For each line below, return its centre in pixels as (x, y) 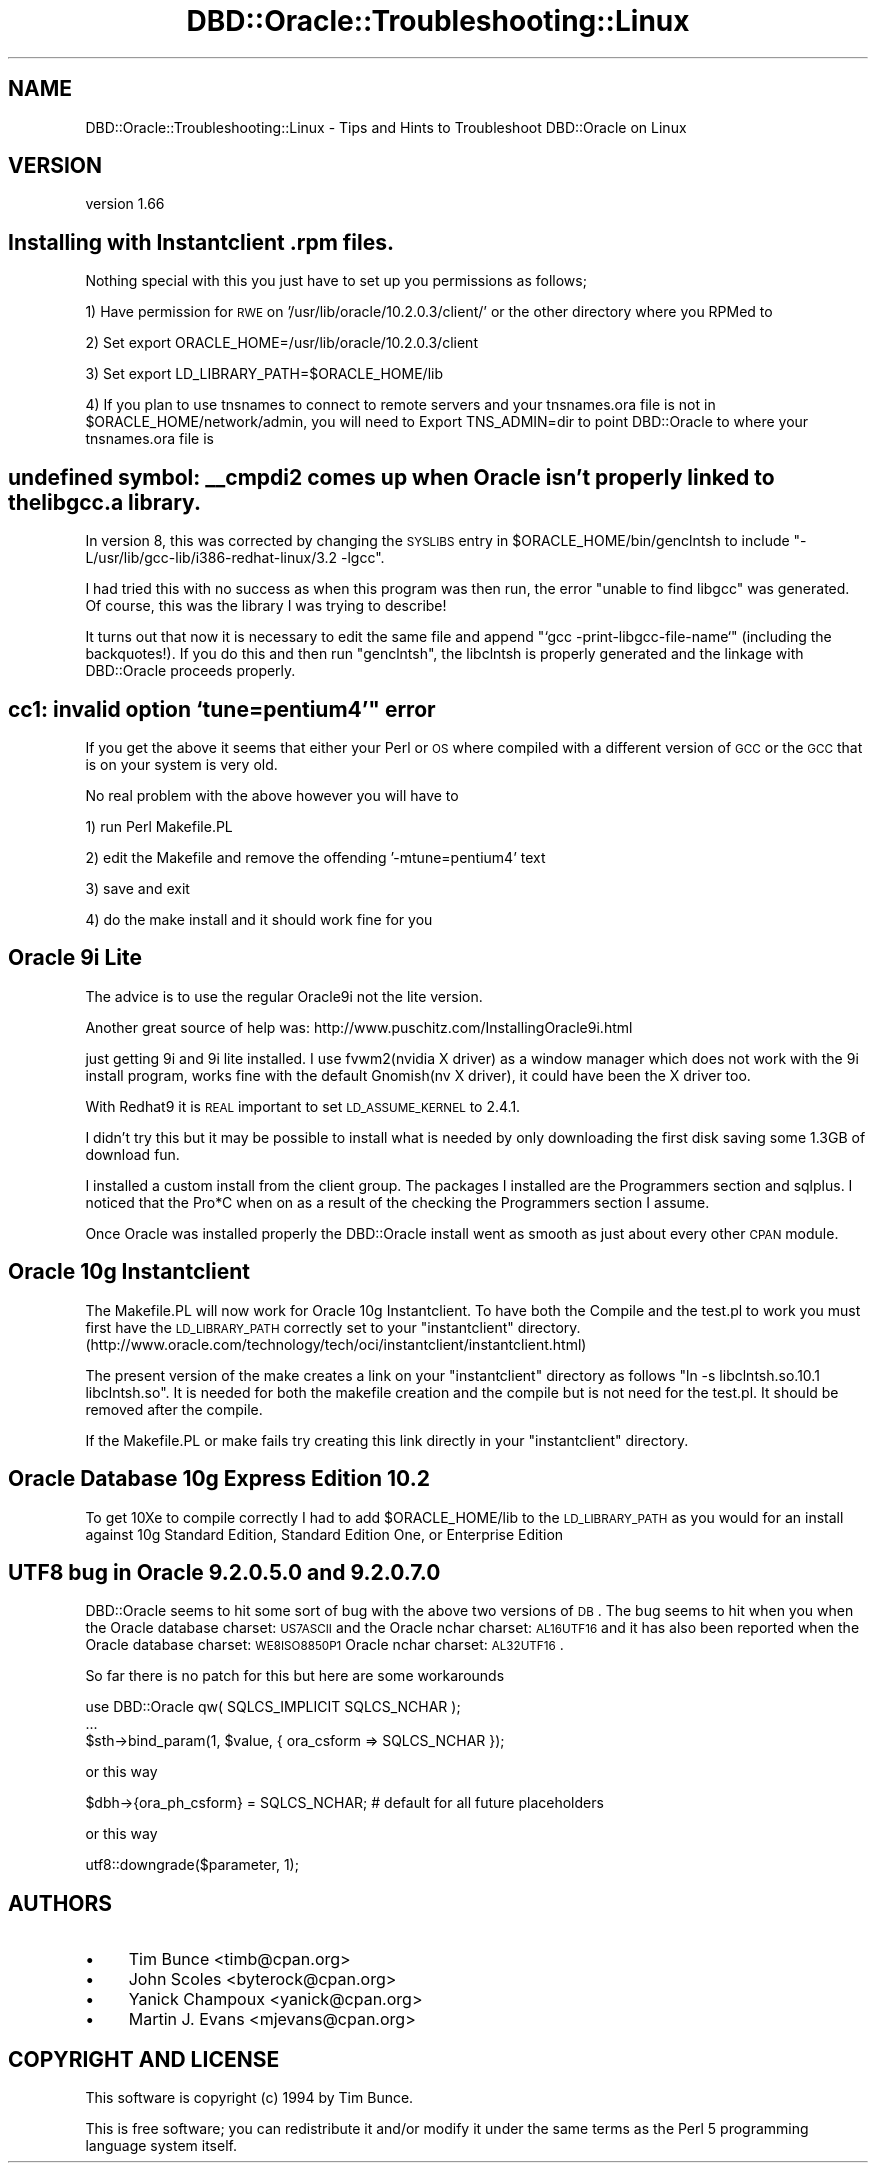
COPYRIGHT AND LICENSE (144, 2059)
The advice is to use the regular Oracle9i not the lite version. (284, 996)
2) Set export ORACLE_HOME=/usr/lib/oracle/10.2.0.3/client (281, 343)
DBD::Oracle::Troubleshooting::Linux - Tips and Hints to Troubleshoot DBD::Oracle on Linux (386, 127)
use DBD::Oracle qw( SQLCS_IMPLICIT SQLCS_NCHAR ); (273, 1707)
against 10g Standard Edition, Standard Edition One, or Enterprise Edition (324, 1534)
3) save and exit (137, 888)
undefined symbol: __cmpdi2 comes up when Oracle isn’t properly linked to (391, 477)
